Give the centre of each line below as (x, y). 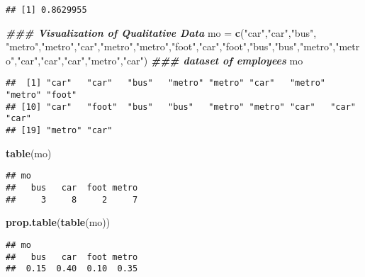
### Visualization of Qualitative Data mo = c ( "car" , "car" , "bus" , (161, 32)
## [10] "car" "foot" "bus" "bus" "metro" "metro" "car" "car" (181, 107)
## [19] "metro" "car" (59, 131)
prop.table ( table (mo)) (58, 222)
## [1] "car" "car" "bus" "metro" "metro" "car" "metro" (166, 83)
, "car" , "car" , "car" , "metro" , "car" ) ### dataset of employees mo (159, 60)
